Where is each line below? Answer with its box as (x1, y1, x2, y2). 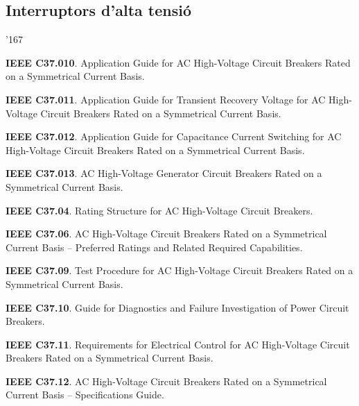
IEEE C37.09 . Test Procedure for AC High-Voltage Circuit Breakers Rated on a (6, 263, 353, 278)
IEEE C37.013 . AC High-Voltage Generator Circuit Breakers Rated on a (6, 166, 322, 180)
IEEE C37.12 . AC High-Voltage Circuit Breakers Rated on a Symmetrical (6, 373, 327, 388)
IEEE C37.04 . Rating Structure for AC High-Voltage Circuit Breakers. (6, 203, 313, 217)
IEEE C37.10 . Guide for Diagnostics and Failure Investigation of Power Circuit (6, 300, 349, 314)
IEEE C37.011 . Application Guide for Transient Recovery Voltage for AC (6, 92, 326, 106)
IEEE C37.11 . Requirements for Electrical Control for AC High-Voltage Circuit (6, 337, 350, 351)
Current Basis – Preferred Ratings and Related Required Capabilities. (6, 239, 303, 254)
